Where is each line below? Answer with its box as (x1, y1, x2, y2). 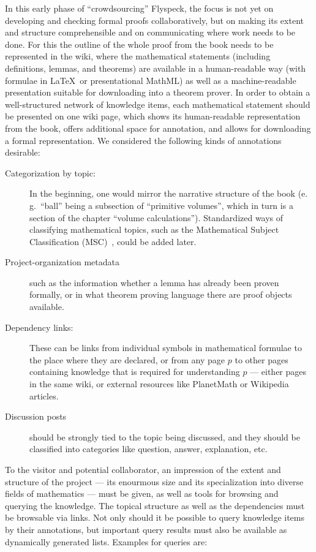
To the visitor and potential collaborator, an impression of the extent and (5, 463, 281, 475)
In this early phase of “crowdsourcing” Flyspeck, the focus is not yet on (5, 2, 274, 14)
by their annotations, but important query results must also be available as (5, 523, 287, 535)
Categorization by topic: (5, 166, 96, 179)
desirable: (5, 146, 40, 159)
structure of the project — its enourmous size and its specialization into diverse (5, 475, 304, 488)
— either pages (250, 365, 307, 378)
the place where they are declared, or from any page (29, 353, 225, 366)
